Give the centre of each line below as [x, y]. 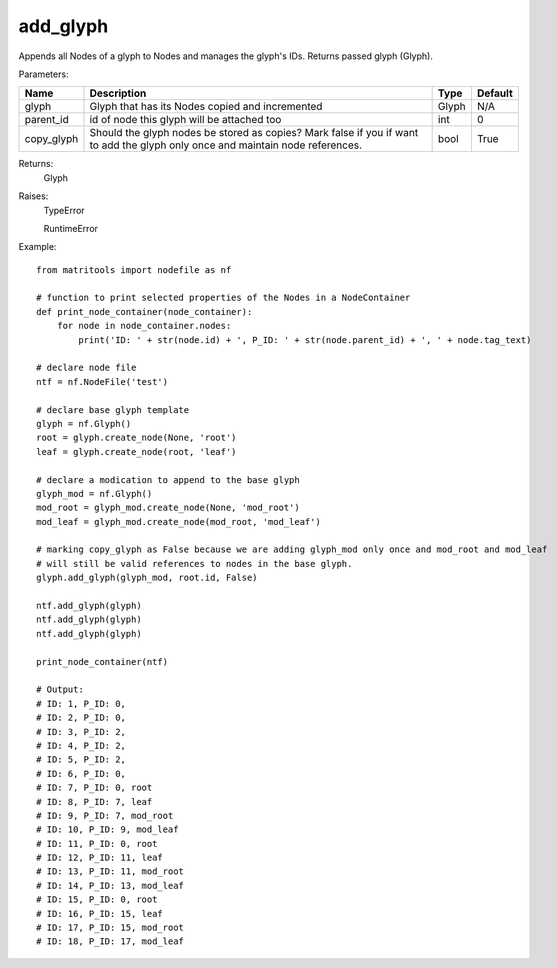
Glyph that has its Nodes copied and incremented [206, 107]
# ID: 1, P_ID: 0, [81, 703]
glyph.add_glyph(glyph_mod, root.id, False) [147, 578]
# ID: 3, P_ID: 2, [81, 731]
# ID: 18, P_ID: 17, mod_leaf [110, 941]
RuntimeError [71, 228]
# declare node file [86, 368]
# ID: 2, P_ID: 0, [81, 718]
